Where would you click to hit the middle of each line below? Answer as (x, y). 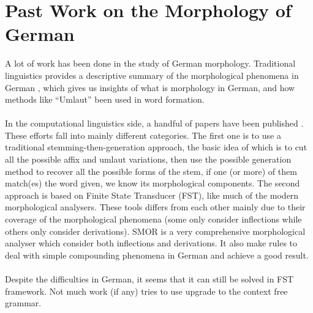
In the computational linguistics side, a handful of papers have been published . (154, 123)
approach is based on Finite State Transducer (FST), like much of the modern (152, 195)
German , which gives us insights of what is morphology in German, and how (150, 87)
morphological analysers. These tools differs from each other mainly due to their (155, 207)
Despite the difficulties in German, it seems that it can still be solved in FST (149, 279)
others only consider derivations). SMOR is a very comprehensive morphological (155, 231)
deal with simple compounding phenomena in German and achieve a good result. (157, 255)
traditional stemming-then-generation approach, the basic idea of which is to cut (156, 147)
